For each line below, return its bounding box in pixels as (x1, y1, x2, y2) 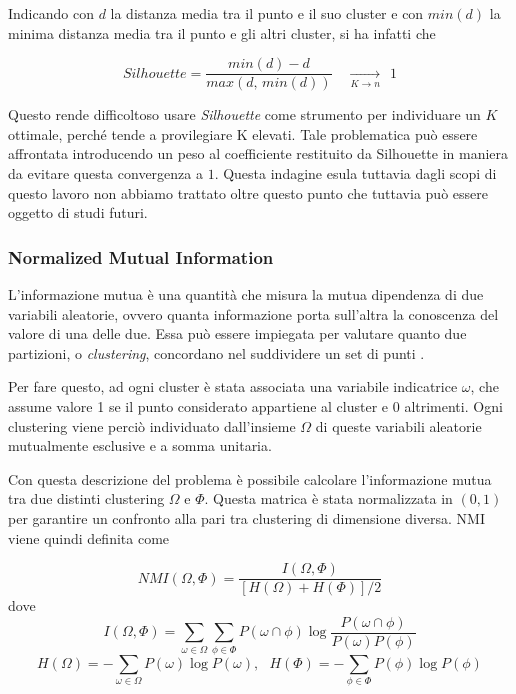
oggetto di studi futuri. (8, 202, 148, 223)
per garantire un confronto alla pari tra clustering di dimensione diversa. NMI (8, 507, 485, 528)
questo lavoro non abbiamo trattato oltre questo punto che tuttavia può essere (8, 182, 488, 203)
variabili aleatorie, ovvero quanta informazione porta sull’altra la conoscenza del (8, 303, 499, 324)
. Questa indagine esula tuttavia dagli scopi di (214, 163, 497, 184)
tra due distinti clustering (8, 488, 165, 509)
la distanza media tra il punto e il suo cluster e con (110, 3, 424, 23)
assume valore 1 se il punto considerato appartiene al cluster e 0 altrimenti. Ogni (8, 396, 503, 416)
